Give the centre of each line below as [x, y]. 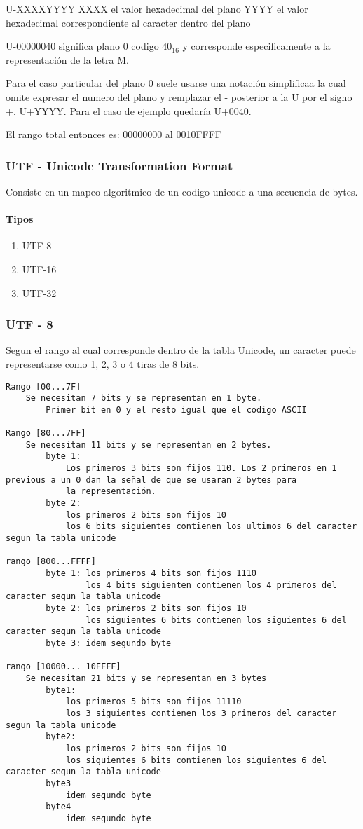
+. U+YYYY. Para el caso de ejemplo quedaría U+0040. [129, 110]
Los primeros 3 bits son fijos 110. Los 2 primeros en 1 [201, 468]
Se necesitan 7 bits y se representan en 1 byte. [144, 398]
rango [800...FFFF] [51, 562]
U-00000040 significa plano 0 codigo [82, 46]
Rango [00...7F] [43, 386]
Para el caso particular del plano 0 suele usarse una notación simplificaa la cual [176, 83]
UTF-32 [39, 293]
